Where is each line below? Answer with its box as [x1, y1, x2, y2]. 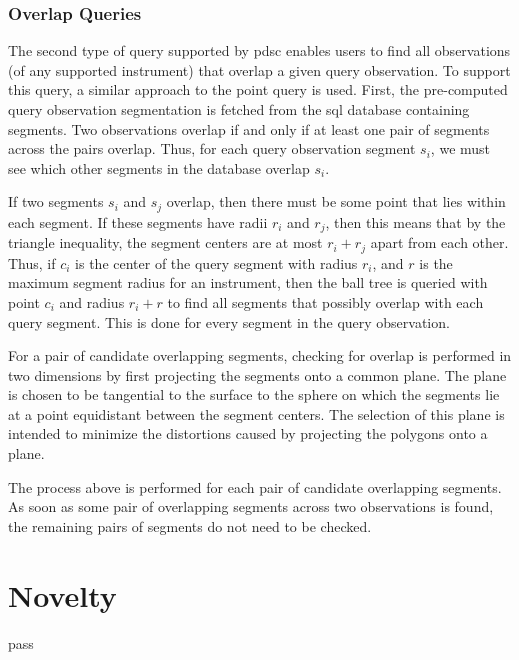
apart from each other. [370, 232, 509, 253]
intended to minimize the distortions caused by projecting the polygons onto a [8, 423, 488, 444]
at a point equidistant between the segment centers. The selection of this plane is [8, 403, 505, 424]
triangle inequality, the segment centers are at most [8, 232, 323, 253]
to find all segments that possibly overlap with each [167, 291, 484, 312]
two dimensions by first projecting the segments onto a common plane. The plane [8, 364, 507, 385]
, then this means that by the [325, 211, 506, 232]
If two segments [8, 191, 104, 212]
